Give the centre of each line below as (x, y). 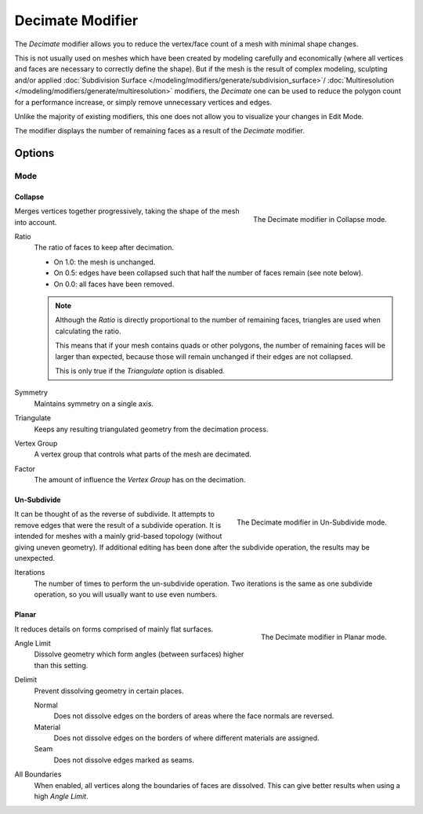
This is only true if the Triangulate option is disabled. (140, 371)
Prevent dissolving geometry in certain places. (109, 691)
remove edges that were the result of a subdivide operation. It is (118, 525)
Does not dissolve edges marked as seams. (124, 760)
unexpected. (34, 558)
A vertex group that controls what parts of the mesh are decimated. (143, 454)
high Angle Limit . (61, 797)
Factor (25, 469)
